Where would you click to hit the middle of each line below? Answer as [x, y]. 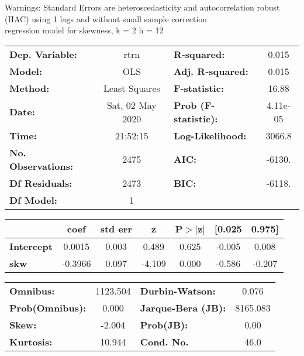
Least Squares [132, 88]
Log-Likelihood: [210, 135]
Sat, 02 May [132, 105]
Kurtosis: [31, 341]
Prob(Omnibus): [48, 307]
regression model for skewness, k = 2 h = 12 [84, 30]
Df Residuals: [41, 183]
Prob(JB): [164, 324]
